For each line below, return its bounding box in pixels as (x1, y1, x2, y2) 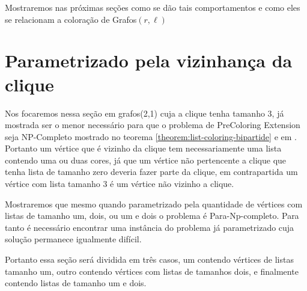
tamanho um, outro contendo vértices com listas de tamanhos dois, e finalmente (5, 265, 299, 277)
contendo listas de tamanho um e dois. (5, 277, 147, 289)
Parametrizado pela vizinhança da (5, 48, 293, 73)
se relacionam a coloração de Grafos (5, 13, 137, 25)
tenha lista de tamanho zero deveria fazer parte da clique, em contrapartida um (5, 165, 298, 178)
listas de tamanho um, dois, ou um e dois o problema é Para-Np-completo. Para (5, 209, 299, 222)
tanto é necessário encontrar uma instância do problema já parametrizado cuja (5, 221, 294, 233)
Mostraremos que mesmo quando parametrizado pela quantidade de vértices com (5, 197, 303, 210)
